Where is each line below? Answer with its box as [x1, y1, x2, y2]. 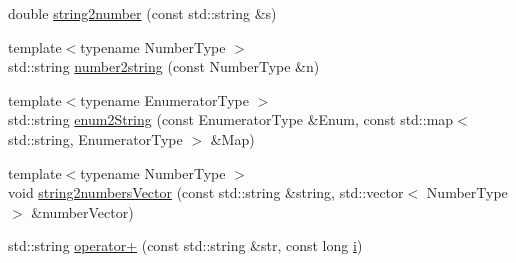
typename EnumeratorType [80, 89, 249, 110]
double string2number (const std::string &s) [8, 3, 277, 23]
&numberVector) [31, 201, 134, 222]
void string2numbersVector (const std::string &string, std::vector [8, 182, 404, 203]
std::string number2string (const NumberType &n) [8, 56, 320, 77]
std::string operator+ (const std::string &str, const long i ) [8, 235, 363, 256]
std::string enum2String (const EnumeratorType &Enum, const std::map [8, 109, 454, 130]
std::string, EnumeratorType [8, 128, 183, 149]
